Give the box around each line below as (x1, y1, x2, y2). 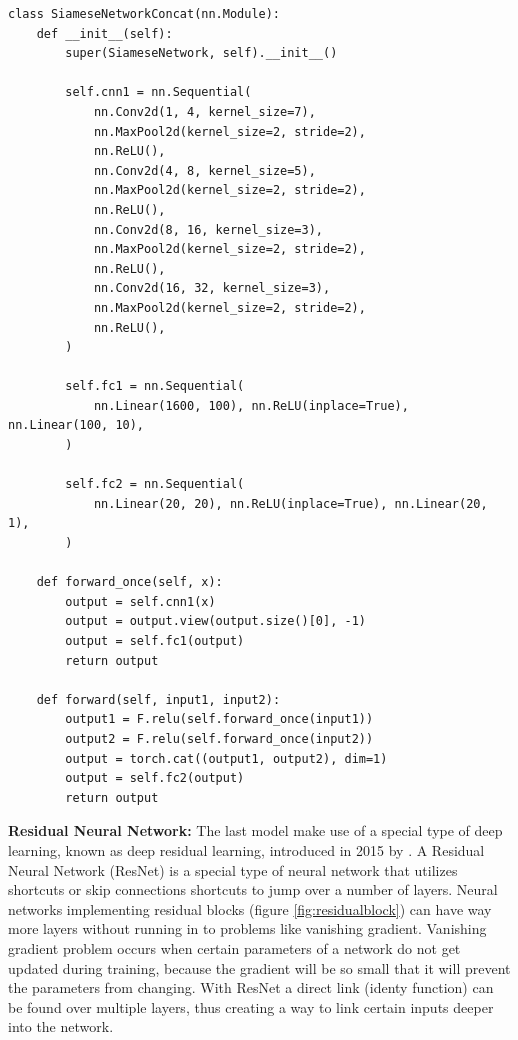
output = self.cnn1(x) (65, 594, 216, 609)
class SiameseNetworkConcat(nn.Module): (8, 7, 281, 21)
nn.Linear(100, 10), (8, 418, 145, 433)
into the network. (8, 1016, 114, 1037)
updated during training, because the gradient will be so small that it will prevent (8, 957, 511, 978)
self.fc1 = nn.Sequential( (65, 379, 245, 394)
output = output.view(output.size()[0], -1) (65, 614, 366, 629)
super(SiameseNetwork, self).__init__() (65, 46, 338, 61)
